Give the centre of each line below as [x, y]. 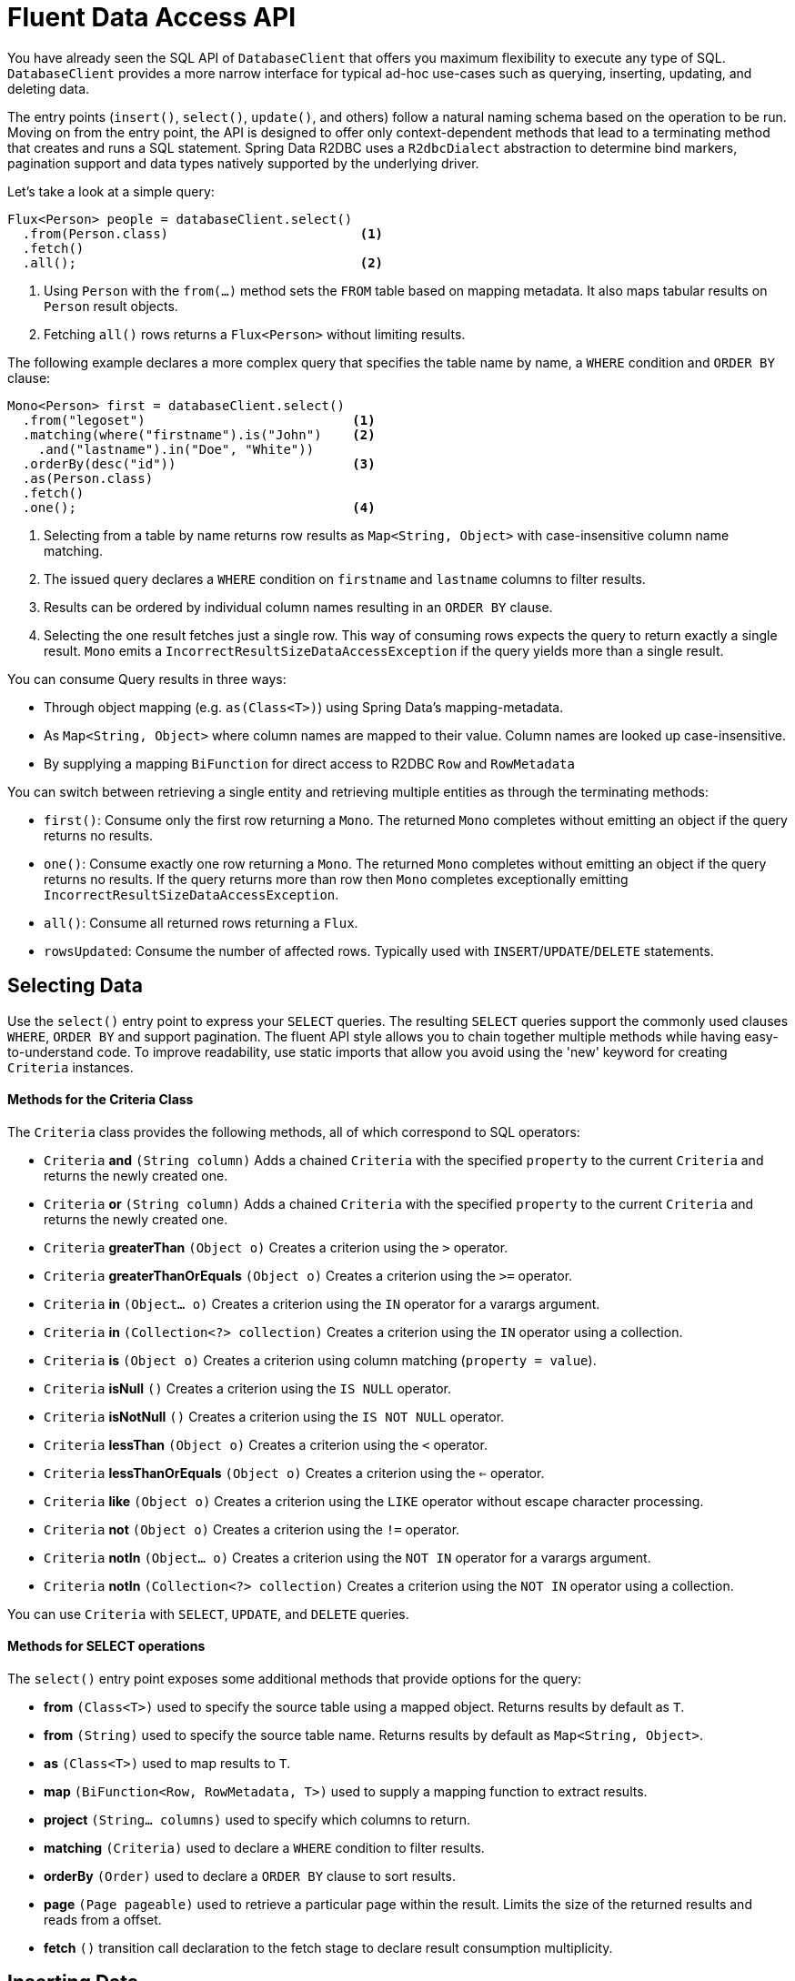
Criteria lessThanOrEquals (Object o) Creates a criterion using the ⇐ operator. [294, 1473]
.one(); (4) [199, 507]
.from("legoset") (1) [199, 420]
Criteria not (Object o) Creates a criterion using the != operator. [252, 1529]
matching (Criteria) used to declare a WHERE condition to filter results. [264, 1848]
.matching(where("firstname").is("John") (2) [199, 434]
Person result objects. [111, 306]
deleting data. [49, 88]
